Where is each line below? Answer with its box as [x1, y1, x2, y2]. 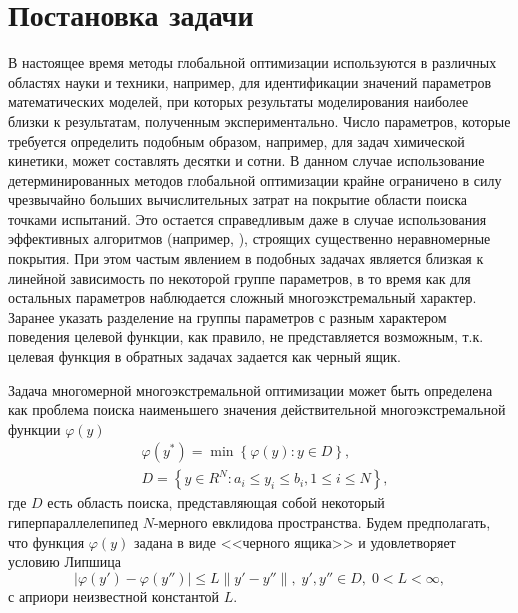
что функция [8, 531, 85, 552]
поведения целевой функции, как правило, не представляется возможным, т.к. [8, 326, 484, 347]
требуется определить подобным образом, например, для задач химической [8, 130, 465, 151]
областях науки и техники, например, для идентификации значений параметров [8, 71, 492, 92]
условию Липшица [8, 551, 121, 572]
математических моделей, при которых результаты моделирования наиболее [8, 91, 469, 112]
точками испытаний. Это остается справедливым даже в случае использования [8, 208, 487, 229]
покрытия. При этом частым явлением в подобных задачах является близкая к [8, 248, 484, 269]
